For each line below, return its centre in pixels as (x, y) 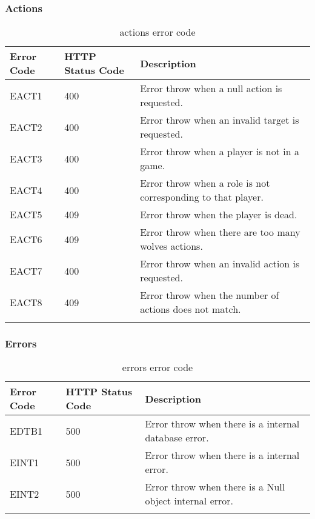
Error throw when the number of (210, 295)
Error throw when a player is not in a (220, 152)
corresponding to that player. (202, 197)
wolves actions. (171, 246)
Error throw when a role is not (205, 183)
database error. (177, 438)
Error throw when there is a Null (215, 487)
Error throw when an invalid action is (220, 264)
